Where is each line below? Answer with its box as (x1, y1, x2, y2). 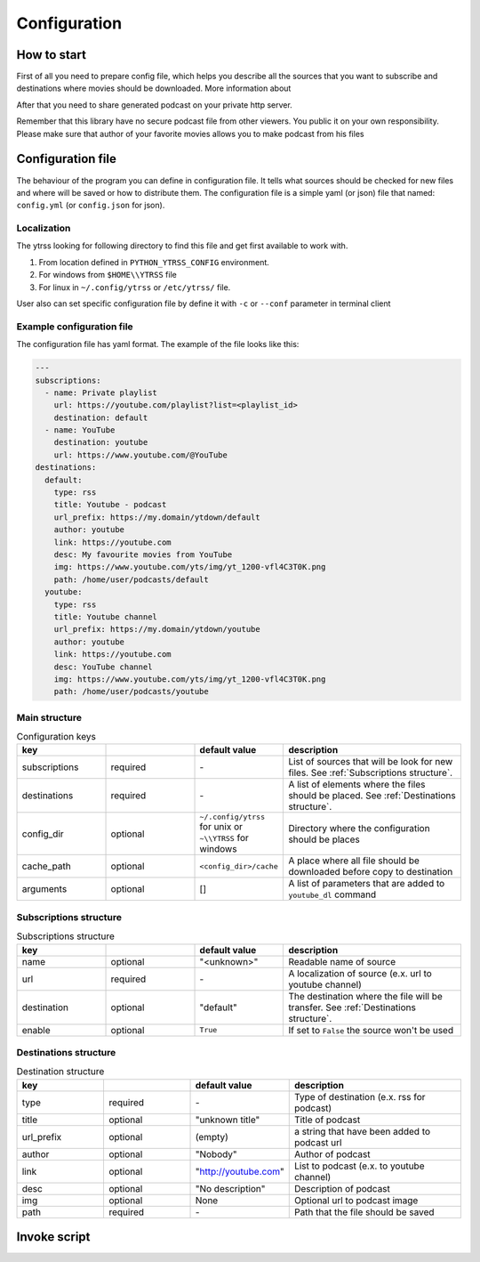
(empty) (195, 1130, 228, 1143)
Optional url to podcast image (293, 1193, 419, 1206)
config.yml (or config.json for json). (16, 200, 165, 211)
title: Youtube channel (53, 611, 157, 622)
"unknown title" (195, 1113, 260, 1126)
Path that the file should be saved (293, 1206, 435, 1218)
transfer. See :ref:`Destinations (288, 1001, 417, 1014)
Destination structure (16, 1065, 105, 1078)
